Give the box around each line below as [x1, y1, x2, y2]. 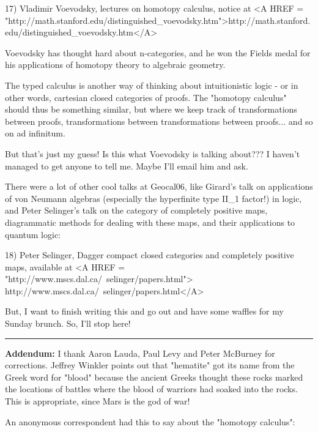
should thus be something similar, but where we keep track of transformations [5, 103, 297, 116]
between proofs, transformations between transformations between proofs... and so [5, 114, 313, 127]
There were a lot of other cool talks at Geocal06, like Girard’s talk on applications [5, 180, 313, 193]
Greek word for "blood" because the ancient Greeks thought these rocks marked [5, 370, 303, 383]
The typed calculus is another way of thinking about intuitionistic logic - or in [5, 78, 298, 91]
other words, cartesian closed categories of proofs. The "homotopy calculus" [5, 91, 287, 103]
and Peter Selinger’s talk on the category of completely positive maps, [5, 204, 268, 217]
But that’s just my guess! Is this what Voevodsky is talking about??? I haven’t [5, 147, 300, 160]
